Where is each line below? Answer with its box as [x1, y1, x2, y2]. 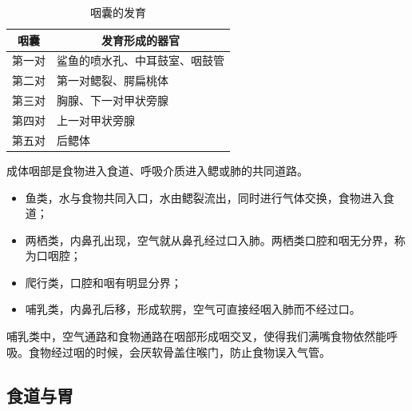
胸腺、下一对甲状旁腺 [57, 92, 168, 109]
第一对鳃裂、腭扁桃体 [57, 72, 168, 89]
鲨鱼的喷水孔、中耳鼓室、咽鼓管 [57, 52, 224, 69]
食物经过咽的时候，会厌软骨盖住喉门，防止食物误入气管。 [28, 343, 331, 360]
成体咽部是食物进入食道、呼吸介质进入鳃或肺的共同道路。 [6, 162, 308, 178]
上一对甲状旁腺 [57, 111, 135, 128]
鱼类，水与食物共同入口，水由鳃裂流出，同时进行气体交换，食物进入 [25, 189, 383, 205]
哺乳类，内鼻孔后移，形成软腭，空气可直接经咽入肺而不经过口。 [25, 301, 361, 317]
